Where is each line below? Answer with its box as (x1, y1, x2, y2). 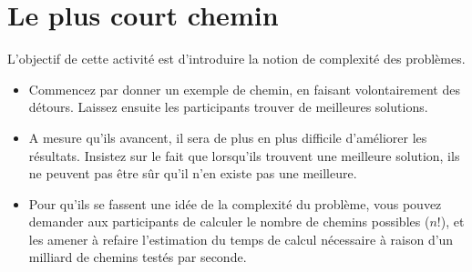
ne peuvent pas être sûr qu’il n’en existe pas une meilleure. (28, 164, 357, 183)
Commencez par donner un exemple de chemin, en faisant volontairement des (28, 79, 460, 98)
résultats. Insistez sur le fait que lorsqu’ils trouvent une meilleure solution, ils (28, 146, 460, 165)
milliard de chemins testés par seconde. (28, 247, 247, 267)
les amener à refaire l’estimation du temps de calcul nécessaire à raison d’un (28, 229, 454, 248)
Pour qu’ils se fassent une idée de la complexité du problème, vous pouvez (28, 194, 442, 213)
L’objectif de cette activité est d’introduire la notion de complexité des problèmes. (7, 49, 466, 68)
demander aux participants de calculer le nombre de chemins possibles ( (28, 212, 430, 231)
